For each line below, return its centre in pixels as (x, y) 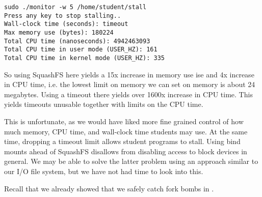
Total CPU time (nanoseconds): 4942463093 (77, 41)
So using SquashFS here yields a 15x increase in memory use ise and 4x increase (129, 74)
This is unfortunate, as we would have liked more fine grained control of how (124, 121)
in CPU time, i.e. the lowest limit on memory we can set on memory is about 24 (130, 84)
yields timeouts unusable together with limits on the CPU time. (104, 104)
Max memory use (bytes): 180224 (59, 32)
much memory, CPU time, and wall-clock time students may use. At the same (126, 131)
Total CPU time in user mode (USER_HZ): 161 (81, 50)
